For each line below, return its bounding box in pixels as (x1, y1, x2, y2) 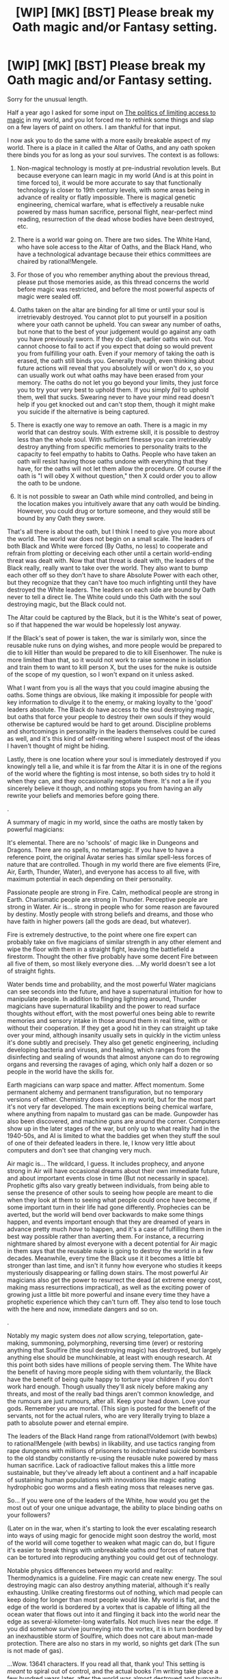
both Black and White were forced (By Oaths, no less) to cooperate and (7, 542, 208, 550)
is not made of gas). (7, 1646, 64, 1654)
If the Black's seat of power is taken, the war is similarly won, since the (7, 633, 206, 642)
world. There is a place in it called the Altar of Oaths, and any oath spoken (7, 143, 215, 151)
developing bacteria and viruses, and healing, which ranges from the (7, 1046, 201, 1054)
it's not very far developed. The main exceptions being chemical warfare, (7, 1102, 213, 1111)
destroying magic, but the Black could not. (7, 600, 126, 608)
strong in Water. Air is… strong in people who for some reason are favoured (7, 902, 219, 911)
